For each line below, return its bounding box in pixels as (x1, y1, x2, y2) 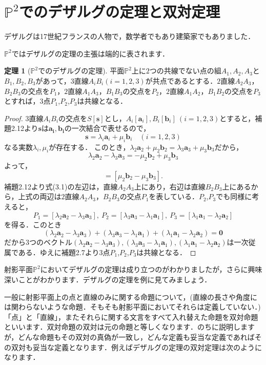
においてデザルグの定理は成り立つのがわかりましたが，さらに (40, 264, 248, 275)
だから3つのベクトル (4, 237, 72, 247)
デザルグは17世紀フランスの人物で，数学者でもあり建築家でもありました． (4, 31, 255, 42)
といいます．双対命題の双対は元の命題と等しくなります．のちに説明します (4, 321, 255, 332)
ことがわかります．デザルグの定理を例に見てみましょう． (18, 274, 212, 285)
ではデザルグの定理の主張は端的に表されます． (11, 48, 170, 59)
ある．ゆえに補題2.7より (18, 246, 99, 257)
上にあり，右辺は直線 (134, 181, 206, 191)
